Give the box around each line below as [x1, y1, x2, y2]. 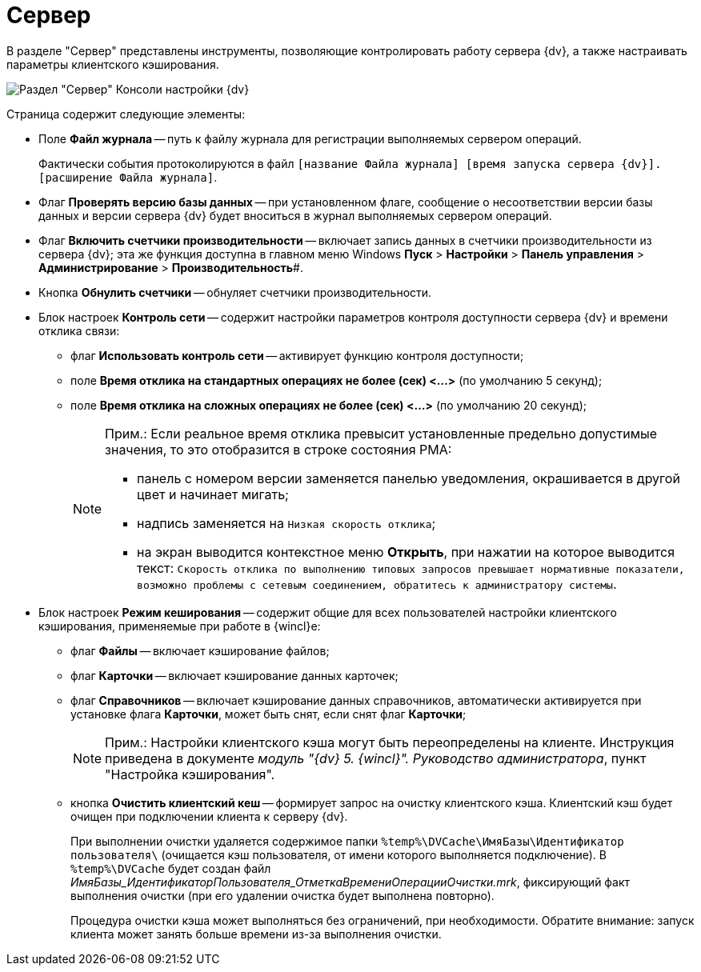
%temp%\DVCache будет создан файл [70, 861, 271, 875]
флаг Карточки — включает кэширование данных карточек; [70, 668, 399, 682]
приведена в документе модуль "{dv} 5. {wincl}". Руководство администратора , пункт [105, 750, 647, 766]
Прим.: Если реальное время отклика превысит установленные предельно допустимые [105, 425, 658, 442]
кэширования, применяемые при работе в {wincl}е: [38, 618, 321, 633]
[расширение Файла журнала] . [38, 170, 218, 184]
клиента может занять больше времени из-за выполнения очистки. [70, 926, 442, 941]
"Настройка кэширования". [105, 766, 275, 782]
